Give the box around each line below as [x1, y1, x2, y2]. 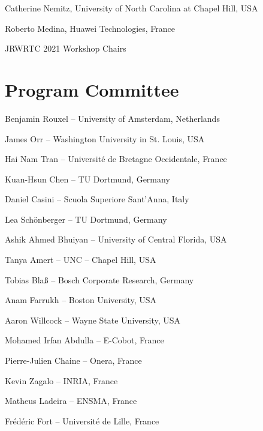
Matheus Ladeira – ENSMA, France [5, 394, 137, 407]
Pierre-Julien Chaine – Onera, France [5, 354, 142, 367]
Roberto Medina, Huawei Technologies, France [5, 22, 176, 34]
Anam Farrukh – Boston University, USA [5, 294, 157, 306]
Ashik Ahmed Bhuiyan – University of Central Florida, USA [5, 233, 227, 246]
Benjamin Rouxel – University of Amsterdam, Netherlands [5, 112, 220, 124]
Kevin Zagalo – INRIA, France [5, 374, 118, 387]
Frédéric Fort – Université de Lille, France [5, 414, 159, 427]
